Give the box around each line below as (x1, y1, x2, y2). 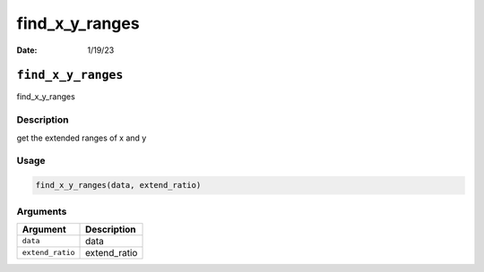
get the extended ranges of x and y (16, 132, 147, 143)
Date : (16, 45, 38, 55)
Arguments (16, 205, 67, 217)
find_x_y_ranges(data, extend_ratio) (35, 180, 202, 191)
